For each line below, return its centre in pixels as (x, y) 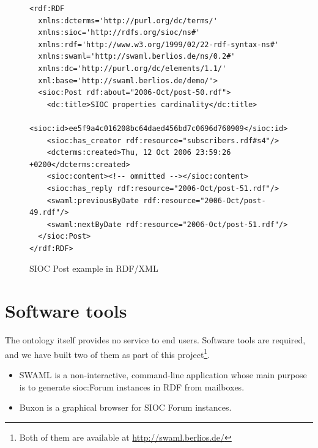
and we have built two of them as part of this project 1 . (108, 353)
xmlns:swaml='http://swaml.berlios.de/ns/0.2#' (137, 57)
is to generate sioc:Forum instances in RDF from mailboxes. (132, 386)
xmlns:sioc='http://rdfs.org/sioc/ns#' (119, 33)
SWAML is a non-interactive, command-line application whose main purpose (163, 375)
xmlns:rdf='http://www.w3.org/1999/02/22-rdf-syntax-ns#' (159, 44)
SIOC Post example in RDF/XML (94, 268)
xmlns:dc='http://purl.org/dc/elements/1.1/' (132, 68)
